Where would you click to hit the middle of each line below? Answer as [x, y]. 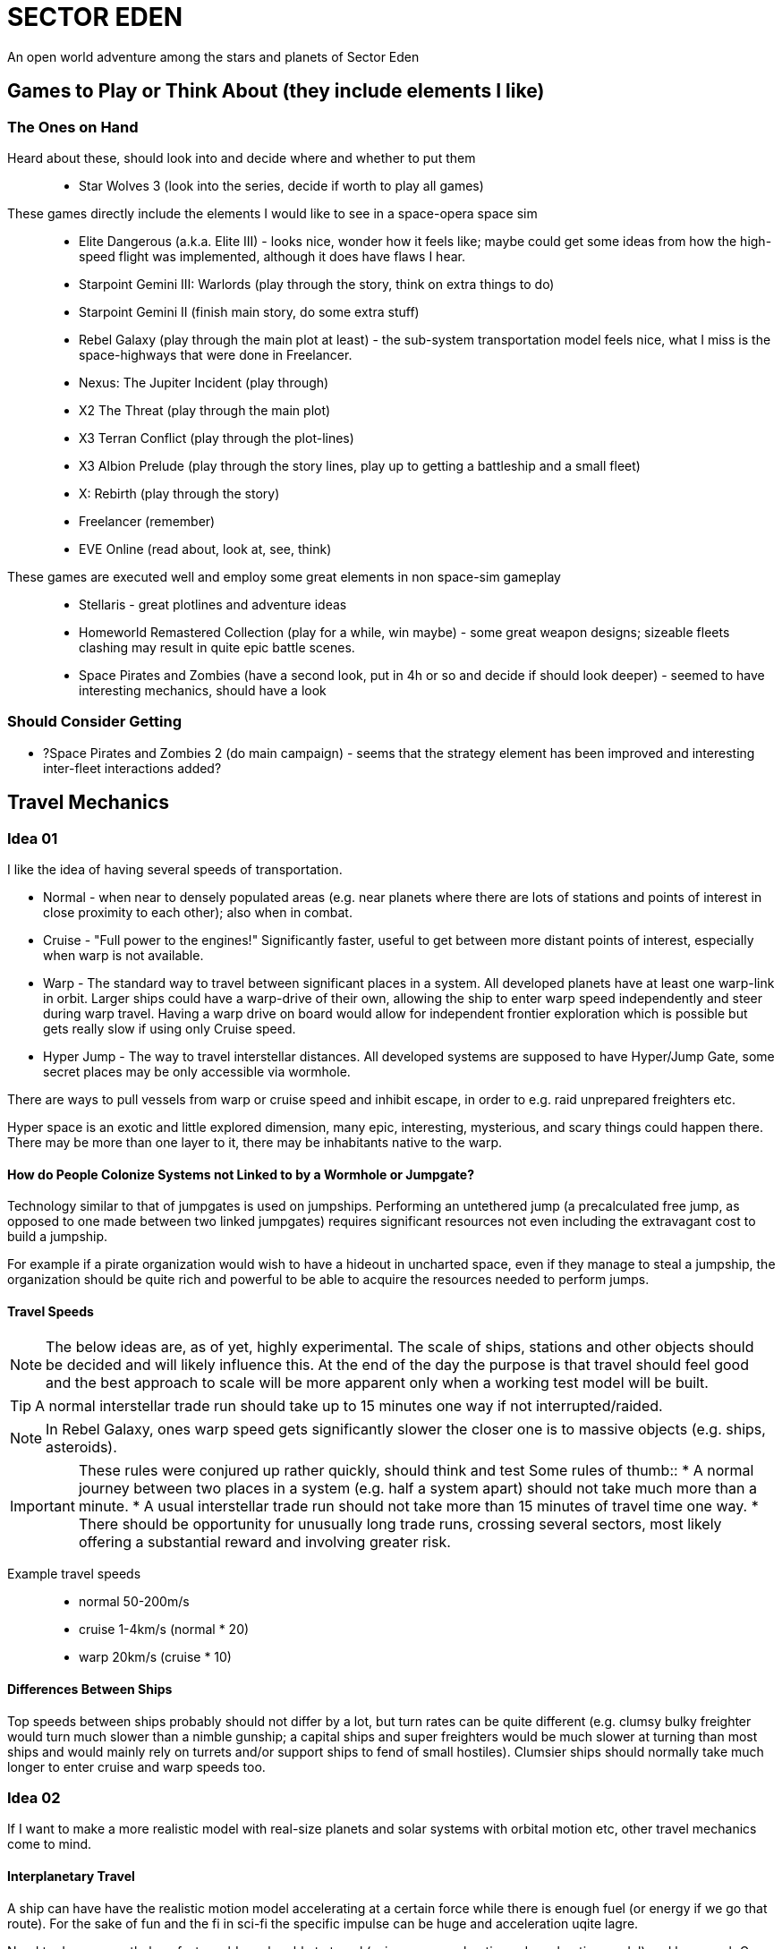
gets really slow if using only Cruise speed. [170, 1028]
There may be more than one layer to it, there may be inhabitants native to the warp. [255, 1142]
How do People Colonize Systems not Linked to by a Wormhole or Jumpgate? [241, 1174]
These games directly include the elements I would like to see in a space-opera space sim [272, 213]
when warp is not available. [123, 955]
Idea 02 [34, 1797]
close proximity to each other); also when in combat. [198, 912]
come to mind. [50, 1844]
